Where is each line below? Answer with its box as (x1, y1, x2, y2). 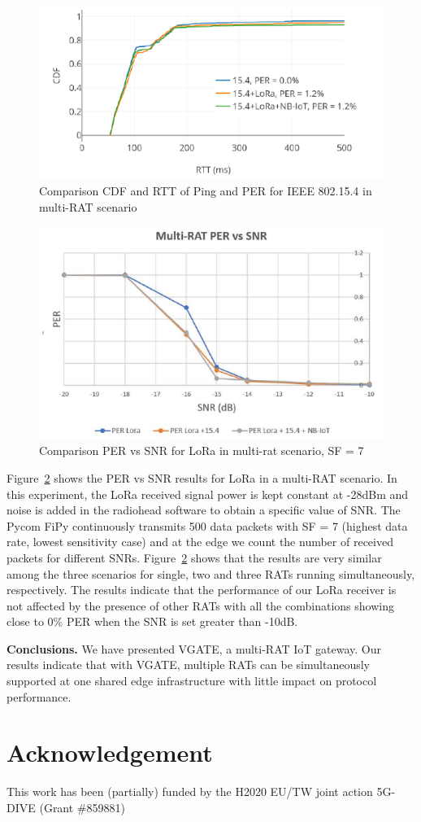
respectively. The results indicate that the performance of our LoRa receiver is (7, 581, 397, 598)
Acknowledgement (7, 736, 213, 769)
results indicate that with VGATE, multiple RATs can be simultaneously (7, 656, 370, 673)
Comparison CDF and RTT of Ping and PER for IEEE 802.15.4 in (39, 182, 372, 199)
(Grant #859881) (39, 798, 125, 815)
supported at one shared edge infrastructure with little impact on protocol (7, 672, 377, 689)
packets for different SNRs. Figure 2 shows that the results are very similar (7, 549, 382, 566)
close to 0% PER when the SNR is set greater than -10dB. (7, 613, 298, 630)
